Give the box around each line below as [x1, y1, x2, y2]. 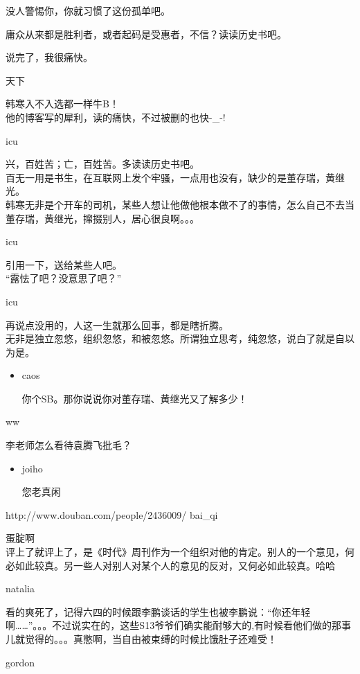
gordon [6, 655, 35, 669]
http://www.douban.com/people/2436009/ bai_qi [6, 507, 218, 522]
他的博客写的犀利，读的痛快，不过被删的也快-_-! [6, 109, 226, 124]
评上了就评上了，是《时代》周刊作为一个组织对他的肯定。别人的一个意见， [6, 544, 345, 559]
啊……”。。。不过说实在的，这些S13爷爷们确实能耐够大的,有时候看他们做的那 [6, 618, 342, 632]
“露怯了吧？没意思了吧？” [6, 271, 122, 285]
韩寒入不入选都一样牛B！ [6, 96, 119, 111]
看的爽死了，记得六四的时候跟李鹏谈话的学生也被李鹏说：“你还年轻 [6, 604, 311, 619]
